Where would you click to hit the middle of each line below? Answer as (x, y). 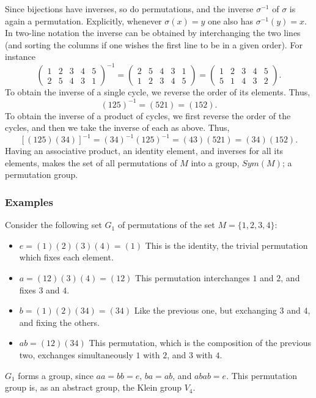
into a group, (215, 162)
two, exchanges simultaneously (76, 355)
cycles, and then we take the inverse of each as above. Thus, (117, 127)
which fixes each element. (66, 257)
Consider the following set (53, 225)
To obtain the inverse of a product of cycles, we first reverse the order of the (148, 115)
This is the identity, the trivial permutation (226, 245)
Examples (29, 201)
